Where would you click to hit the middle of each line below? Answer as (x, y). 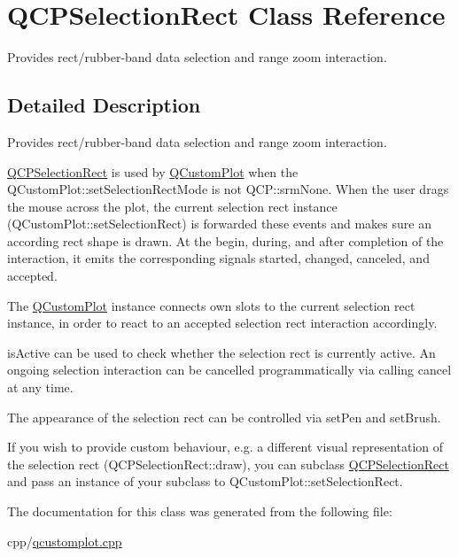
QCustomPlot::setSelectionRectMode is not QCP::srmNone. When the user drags (228, 189)
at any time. (40, 387)
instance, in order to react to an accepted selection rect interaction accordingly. (222, 323)
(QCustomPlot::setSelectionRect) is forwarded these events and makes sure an (219, 224)
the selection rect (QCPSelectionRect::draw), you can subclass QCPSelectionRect (228, 464)
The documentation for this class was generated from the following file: (200, 511)
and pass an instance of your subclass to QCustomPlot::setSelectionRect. (205, 481)
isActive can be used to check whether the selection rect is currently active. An (221, 352)
